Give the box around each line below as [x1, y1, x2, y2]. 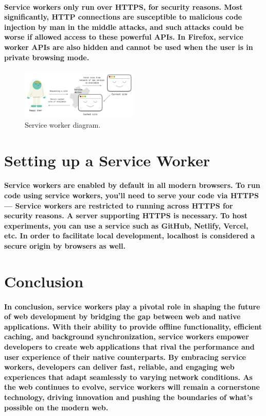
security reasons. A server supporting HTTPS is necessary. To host [4, 210, 248, 221]
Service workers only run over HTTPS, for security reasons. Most [4, 1, 243, 12]
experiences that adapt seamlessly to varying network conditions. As [4, 371, 253, 382]
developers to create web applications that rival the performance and [4, 341, 255, 352]
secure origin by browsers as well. [4, 240, 126, 251]
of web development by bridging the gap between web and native [4, 311, 241, 322]
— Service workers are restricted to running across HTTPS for [4, 200, 233, 211]
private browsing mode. [4, 51, 90, 62]
